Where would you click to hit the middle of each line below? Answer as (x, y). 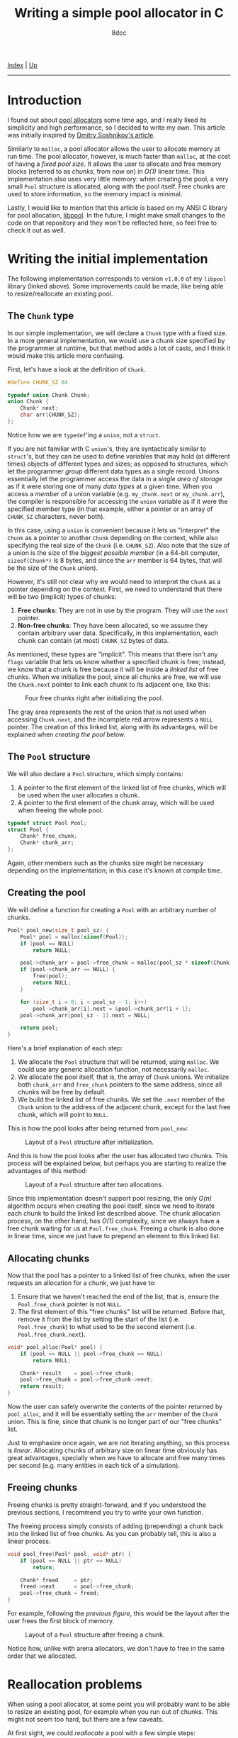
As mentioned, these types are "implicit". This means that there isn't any (113, 654)
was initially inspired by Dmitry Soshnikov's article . (81, 135)
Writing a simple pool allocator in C (119, 13)
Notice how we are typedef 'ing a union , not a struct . (84, 434)
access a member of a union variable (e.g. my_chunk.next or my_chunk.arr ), (116, 493)
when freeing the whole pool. (60, 810)
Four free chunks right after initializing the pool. (94, 698)
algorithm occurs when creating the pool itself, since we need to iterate (111, 1206)
